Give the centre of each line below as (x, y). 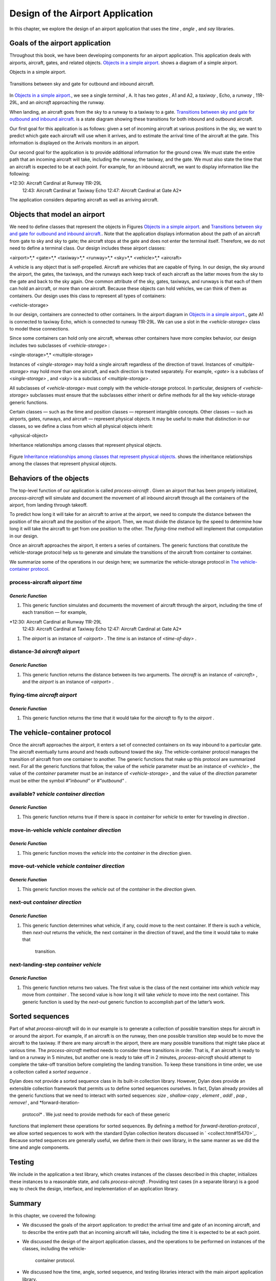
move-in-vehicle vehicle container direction (65, 830)
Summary (25, 1203)
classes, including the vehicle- (54, 1249)
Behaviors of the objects (49, 478)
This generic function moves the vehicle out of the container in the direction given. (109, 889)
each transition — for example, (54, 612)
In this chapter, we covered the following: (53, 1215)
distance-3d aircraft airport (45, 652)
